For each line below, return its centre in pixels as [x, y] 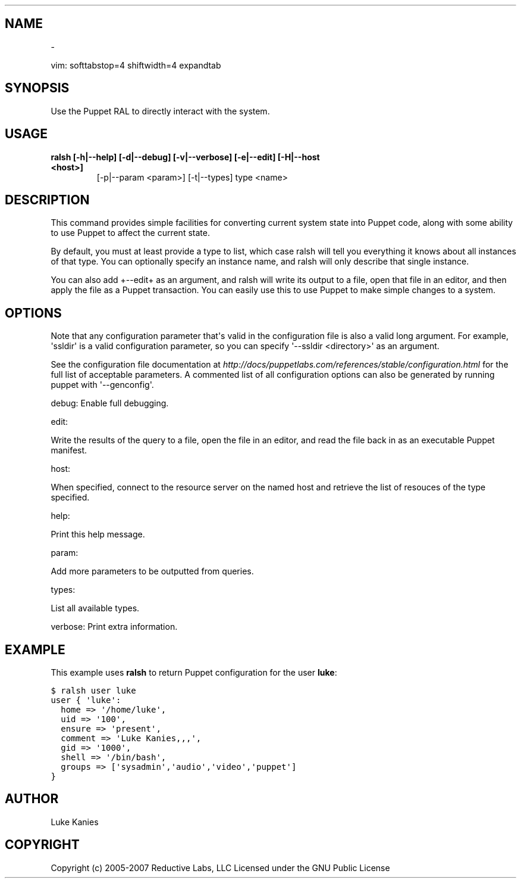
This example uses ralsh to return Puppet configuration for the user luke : [194, 673]
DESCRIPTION [47, 200]
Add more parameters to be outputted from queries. [152, 571]
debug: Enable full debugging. [110, 403]
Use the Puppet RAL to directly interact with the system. [160, 111]
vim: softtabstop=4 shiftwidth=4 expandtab [136, 65]
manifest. [69, 450]
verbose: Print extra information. [114, 627]
